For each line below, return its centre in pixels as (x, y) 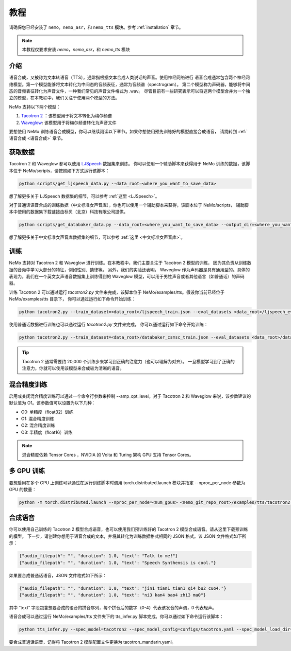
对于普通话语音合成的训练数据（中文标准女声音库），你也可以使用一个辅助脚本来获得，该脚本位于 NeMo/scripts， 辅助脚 (129, 205)
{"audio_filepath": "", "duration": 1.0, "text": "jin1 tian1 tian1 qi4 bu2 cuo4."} (123, 588)
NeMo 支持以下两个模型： (35, 106)
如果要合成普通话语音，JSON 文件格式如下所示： (58, 575)
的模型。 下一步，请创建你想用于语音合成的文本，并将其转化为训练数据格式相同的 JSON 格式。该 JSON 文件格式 (121, 536)
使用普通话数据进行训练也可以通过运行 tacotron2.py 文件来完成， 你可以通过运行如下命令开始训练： (109, 325)
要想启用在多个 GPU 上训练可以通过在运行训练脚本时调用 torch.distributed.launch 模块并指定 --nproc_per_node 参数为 (127, 483)
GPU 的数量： (23, 489)
